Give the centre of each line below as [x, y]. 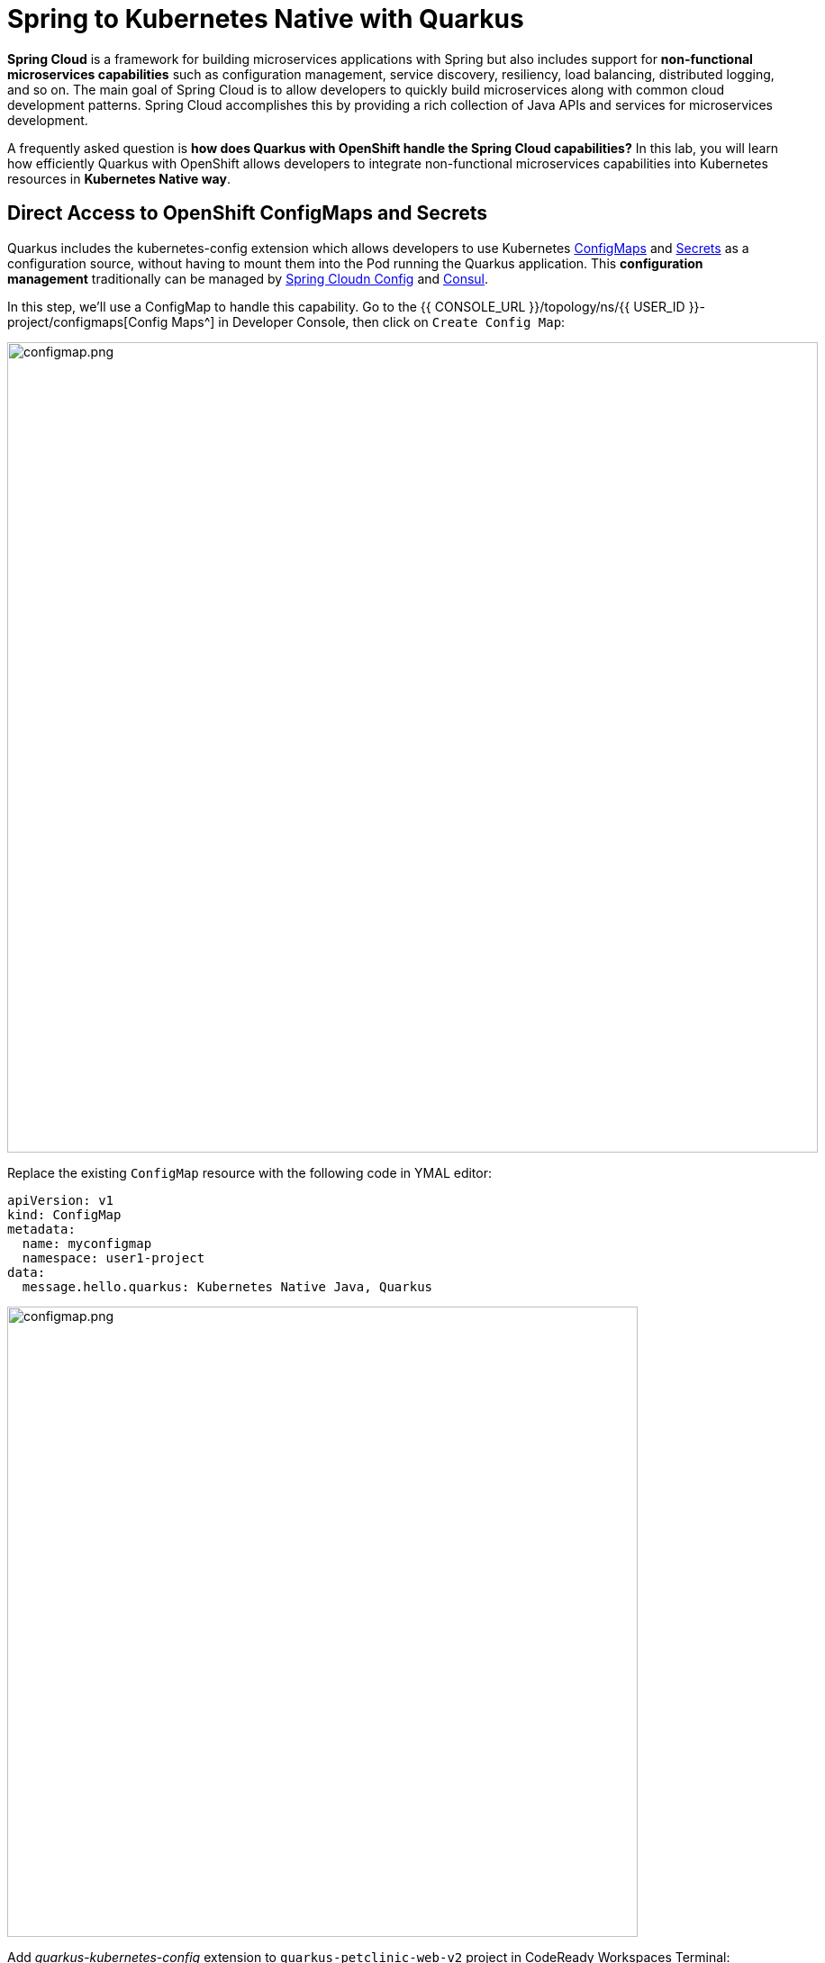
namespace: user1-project [113, 1257]
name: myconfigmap [87, 1243]
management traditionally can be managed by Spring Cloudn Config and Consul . [248, 278]
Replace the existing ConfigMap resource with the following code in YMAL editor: [250, 1172]
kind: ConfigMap [64, 1214]
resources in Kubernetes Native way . [119, 178]
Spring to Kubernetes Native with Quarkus [266, 19]
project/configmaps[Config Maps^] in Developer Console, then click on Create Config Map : [286, 321]
